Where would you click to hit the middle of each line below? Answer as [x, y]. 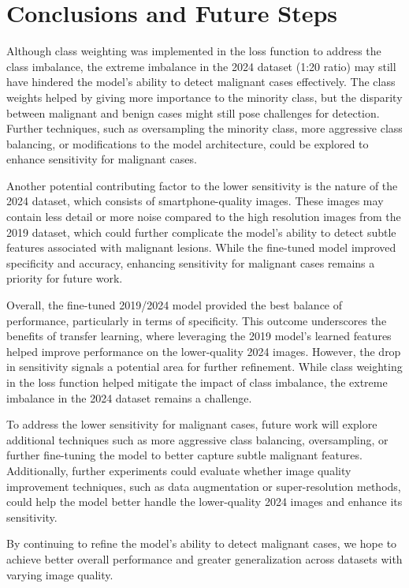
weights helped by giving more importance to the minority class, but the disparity [204, 97]
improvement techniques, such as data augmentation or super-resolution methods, [204, 486]
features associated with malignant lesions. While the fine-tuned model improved [201, 247]
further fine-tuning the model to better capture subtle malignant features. [184, 455]
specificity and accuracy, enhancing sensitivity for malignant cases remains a [191, 262]
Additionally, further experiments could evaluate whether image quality [179, 470]
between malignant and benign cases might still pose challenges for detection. [193, 112]
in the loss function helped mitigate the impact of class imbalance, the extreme [197, 382]
